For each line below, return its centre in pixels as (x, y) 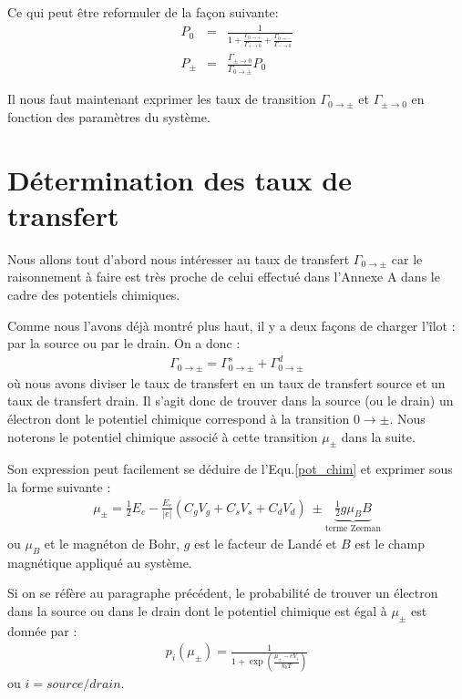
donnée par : (42, 630)
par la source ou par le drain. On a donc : (124, 343)
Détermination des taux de (180, 179)
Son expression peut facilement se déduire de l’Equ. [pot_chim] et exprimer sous (230, 469)
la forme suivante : (59, 486)
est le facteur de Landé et (266, 543)
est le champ (390, 543)
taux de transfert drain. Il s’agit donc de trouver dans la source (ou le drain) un (231, 401)
